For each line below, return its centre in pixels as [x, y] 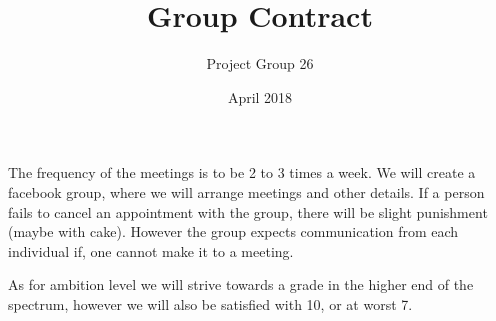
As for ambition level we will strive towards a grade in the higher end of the [241, 284]
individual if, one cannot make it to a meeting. [151, 250]
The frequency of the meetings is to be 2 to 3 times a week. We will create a [242, 172]
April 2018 [260, 96]
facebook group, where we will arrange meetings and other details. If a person [246, 191]
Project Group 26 [260, 63]
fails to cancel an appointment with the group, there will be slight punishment [248, 211]
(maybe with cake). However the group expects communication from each [233, 231]
